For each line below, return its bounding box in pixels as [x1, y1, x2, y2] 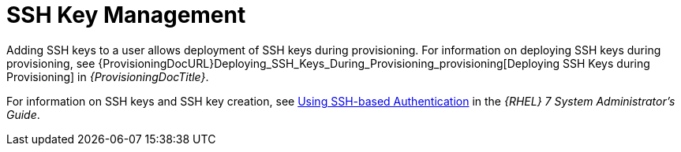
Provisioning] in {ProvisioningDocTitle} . [6, 69, 209, 83]
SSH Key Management [6, 2, 246, 28]
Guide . [6, 107, 40, 121]
